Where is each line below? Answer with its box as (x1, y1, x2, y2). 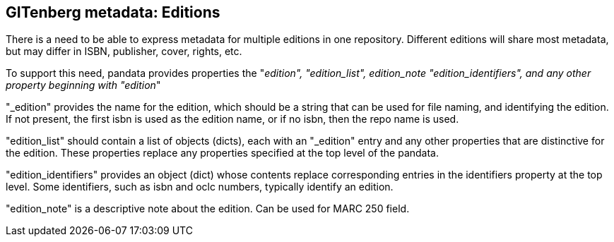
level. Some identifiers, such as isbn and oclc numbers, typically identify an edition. (6, 181, 394, 193)
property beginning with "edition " (6, 79, 161, 92)
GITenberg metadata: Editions (6, 4, 220, 21)
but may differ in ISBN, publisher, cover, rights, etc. (6, 45, 242, 58)
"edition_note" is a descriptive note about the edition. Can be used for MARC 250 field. (6, 202, 410, 215)
